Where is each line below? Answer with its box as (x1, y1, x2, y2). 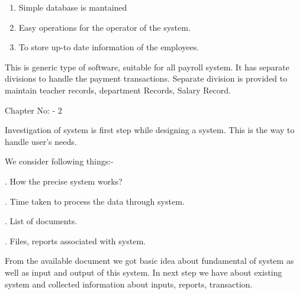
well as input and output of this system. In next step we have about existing (5, 266, 282, 278)
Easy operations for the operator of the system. (18, 21, 191, 33)
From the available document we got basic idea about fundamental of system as (5, 254, 294, 267)
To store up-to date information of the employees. (18, 41, 200, 53)
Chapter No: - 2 (5, 104, 62, 116)
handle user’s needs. (5, 135, 77, 147)
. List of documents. (5, 215, 78, 227)
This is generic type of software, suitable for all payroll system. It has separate (5, 60, 290, 73)
